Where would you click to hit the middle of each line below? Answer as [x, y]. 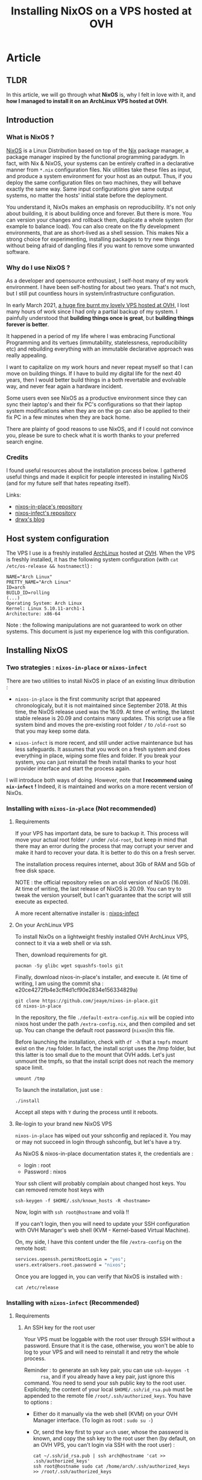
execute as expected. [42, 902]
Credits [17, 457]
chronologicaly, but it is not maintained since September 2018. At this [101, 705]
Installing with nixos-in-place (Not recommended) [81, 808]
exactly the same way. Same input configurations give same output [90, 189]
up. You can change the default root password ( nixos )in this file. [95, 1030]
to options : [38, 1402]
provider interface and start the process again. [73, 768]
